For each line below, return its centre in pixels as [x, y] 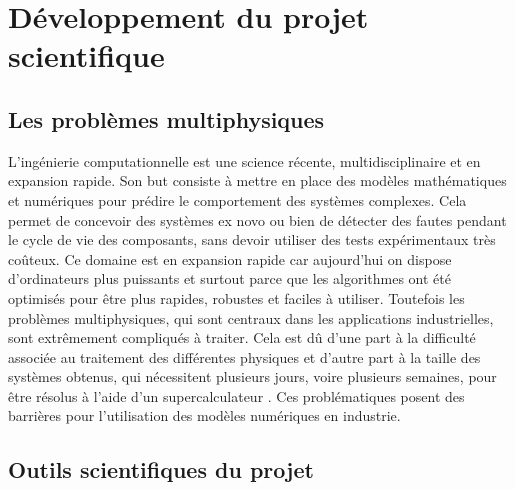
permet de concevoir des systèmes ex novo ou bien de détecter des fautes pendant [257, 219]
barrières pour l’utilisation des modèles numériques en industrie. [204, 415]
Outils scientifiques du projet [161, 469]
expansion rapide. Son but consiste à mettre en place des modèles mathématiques [257, 180]
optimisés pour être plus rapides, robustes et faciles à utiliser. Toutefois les [236, 297]
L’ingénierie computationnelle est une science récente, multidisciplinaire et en [244, 160]
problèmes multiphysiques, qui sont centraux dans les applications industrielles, [251, 317]
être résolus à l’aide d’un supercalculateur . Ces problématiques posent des [236, 395]
